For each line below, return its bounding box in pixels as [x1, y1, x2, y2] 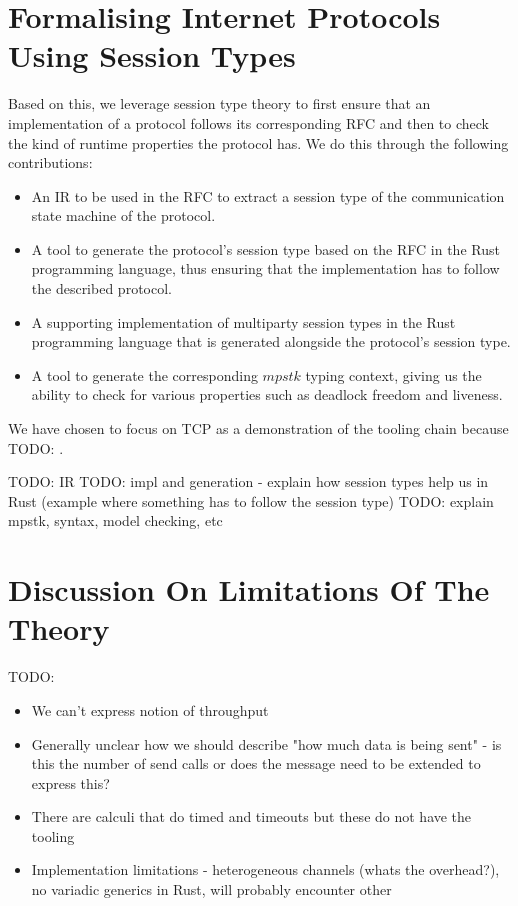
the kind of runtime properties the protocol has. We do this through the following [8, 132, 509, 153]
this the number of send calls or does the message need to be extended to [31, 753, 481, 774]
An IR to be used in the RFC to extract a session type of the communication [31, 185, 505, 206]
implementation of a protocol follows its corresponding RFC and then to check [8, 112, 490, 133]
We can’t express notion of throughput [31, 699, 269, 720]
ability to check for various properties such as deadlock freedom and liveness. [31, 384, 503, 405]
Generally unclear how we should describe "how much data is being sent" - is [31, 733, 502, 754]
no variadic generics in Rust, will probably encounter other [31, 879, 392, 900]
